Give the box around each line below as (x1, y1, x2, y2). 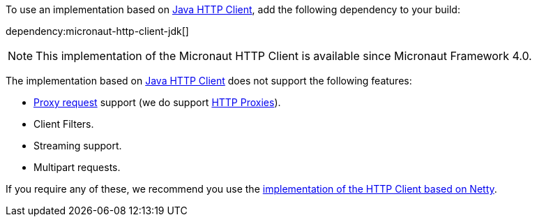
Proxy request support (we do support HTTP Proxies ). (33, 96, 281, 108)
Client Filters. (33, 118, 94, 130)
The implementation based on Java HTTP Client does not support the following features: (6, 75, 412, 87)
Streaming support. (33, 140, 122, 151)
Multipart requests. (33, 161, 121, 173)
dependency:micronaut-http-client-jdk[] (6, 25, 189, 37)
